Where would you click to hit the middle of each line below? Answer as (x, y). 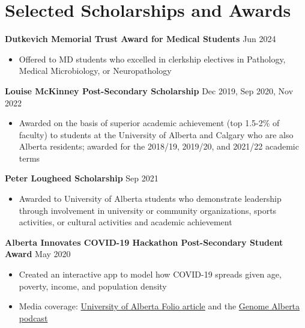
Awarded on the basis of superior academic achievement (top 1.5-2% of (149, 123)
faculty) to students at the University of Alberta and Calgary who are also (156, 134)
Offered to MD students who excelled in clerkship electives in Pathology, (152, 59)
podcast (33, 317)
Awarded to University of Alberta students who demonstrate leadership (150, 199)
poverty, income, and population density (93, 286)
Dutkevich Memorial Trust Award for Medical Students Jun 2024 (140, 39)
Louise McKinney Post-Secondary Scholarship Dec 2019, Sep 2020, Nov (149, 90)
